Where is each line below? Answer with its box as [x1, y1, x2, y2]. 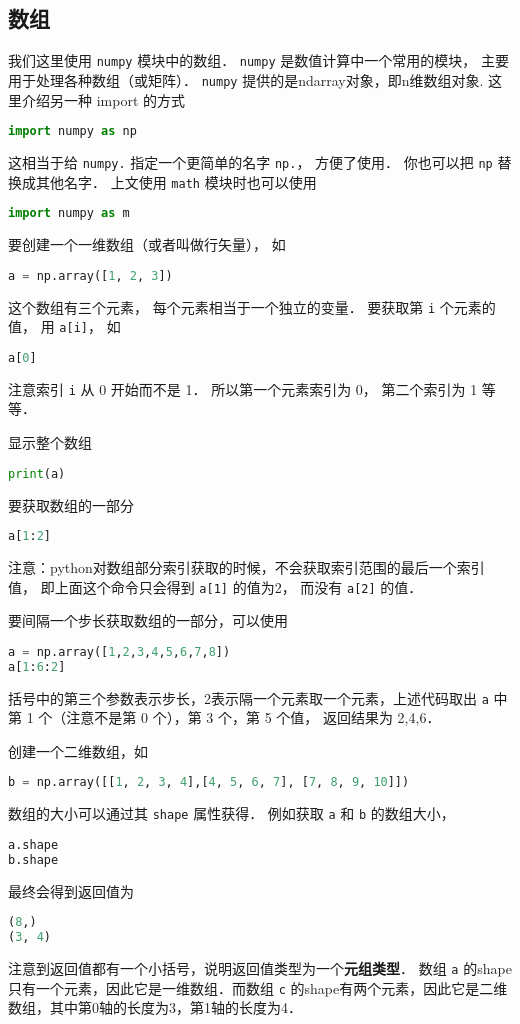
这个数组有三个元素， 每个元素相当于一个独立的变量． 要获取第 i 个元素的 [8, 296, 496, 317]
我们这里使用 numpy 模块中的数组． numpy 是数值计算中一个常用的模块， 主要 [8, 50, 509, 71]
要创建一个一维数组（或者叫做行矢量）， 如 [8, 234, 286, 255]
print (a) [8, 466, 66, 481]
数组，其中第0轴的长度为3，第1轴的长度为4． [8, 997, 302, 1018]
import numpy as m [8, 206, 130, 221]
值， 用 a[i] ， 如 [8, 316, 121, 337]
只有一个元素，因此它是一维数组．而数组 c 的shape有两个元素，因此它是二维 [8, 977, 508, 998]
